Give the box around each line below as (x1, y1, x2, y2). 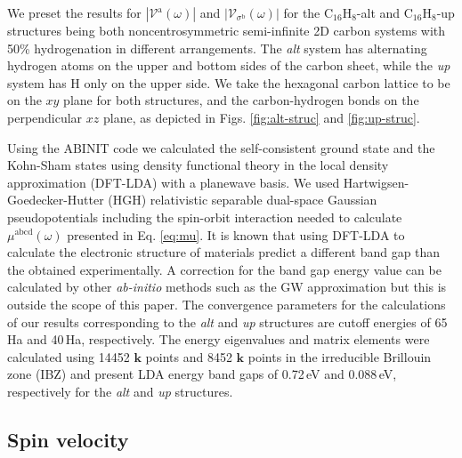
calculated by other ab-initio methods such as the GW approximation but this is (7, 277, 447, 296)
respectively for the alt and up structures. (7, 382, 233, 400)
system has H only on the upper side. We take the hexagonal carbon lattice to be (7, 73, 450, 92)
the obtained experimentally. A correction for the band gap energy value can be (7, 260, 442, 278)
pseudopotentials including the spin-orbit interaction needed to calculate (7, 207, 402, 226)
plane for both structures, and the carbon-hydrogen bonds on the (63, 91, 419, 109)
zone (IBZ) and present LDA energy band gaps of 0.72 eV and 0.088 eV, (7, 365, 397, 383)
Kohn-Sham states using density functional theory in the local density (7, 156, 389, 174)
